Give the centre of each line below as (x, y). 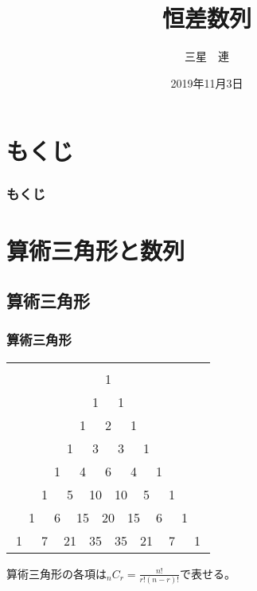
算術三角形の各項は (56, 573)
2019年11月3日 (207, 82)
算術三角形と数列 (96, 250)
